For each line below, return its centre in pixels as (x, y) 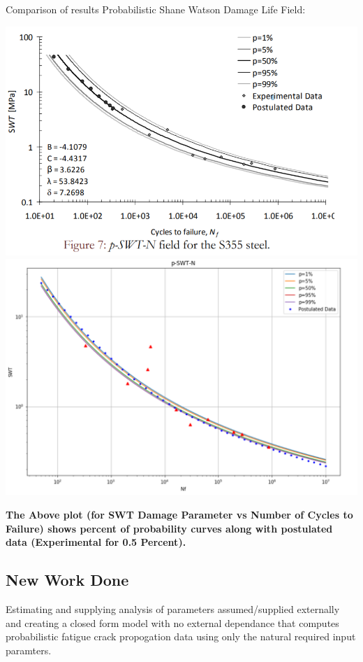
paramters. (29, 650)
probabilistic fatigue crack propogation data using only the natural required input (181, 636)
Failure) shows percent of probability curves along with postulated (169, 528)
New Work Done (67, 580)
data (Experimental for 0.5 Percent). (96, 542)
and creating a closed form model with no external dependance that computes (172, 622)
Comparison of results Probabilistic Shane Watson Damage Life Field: (156, 9)
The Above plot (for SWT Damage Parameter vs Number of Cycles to (179, 514)
